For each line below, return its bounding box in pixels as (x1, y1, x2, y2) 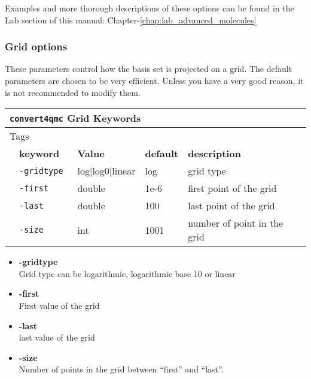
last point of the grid (188, 198, 275, 213)
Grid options (5, 39, 68, 54)
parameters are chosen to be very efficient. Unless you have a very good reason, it (5, 74, 304, 86)
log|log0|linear (77, 164, 136, 178)
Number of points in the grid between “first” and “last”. (19, 363, 224, 375)
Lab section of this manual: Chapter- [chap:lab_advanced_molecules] (5, 13, 257, 26)
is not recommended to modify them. (5, 86, 141, 98)
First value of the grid (19, 299, 100, 311)
